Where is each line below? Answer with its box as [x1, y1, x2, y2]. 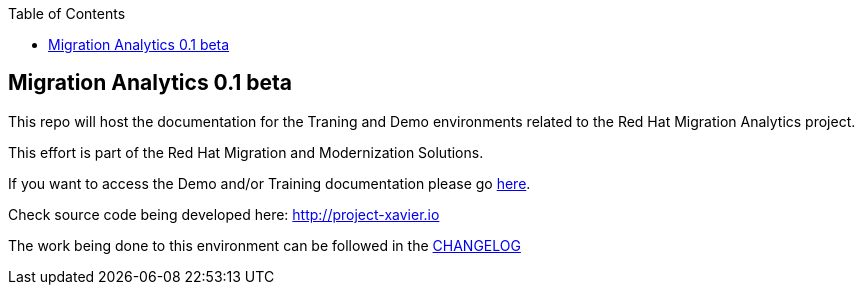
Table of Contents [8, 5, 126, 22]
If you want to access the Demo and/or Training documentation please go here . [8, 174, 531, 192]
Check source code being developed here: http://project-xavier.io [8, 205, 440, 223]
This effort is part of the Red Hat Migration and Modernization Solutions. [8, 143, 484, 161]
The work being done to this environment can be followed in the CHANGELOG [8, 236, 521, 254]
